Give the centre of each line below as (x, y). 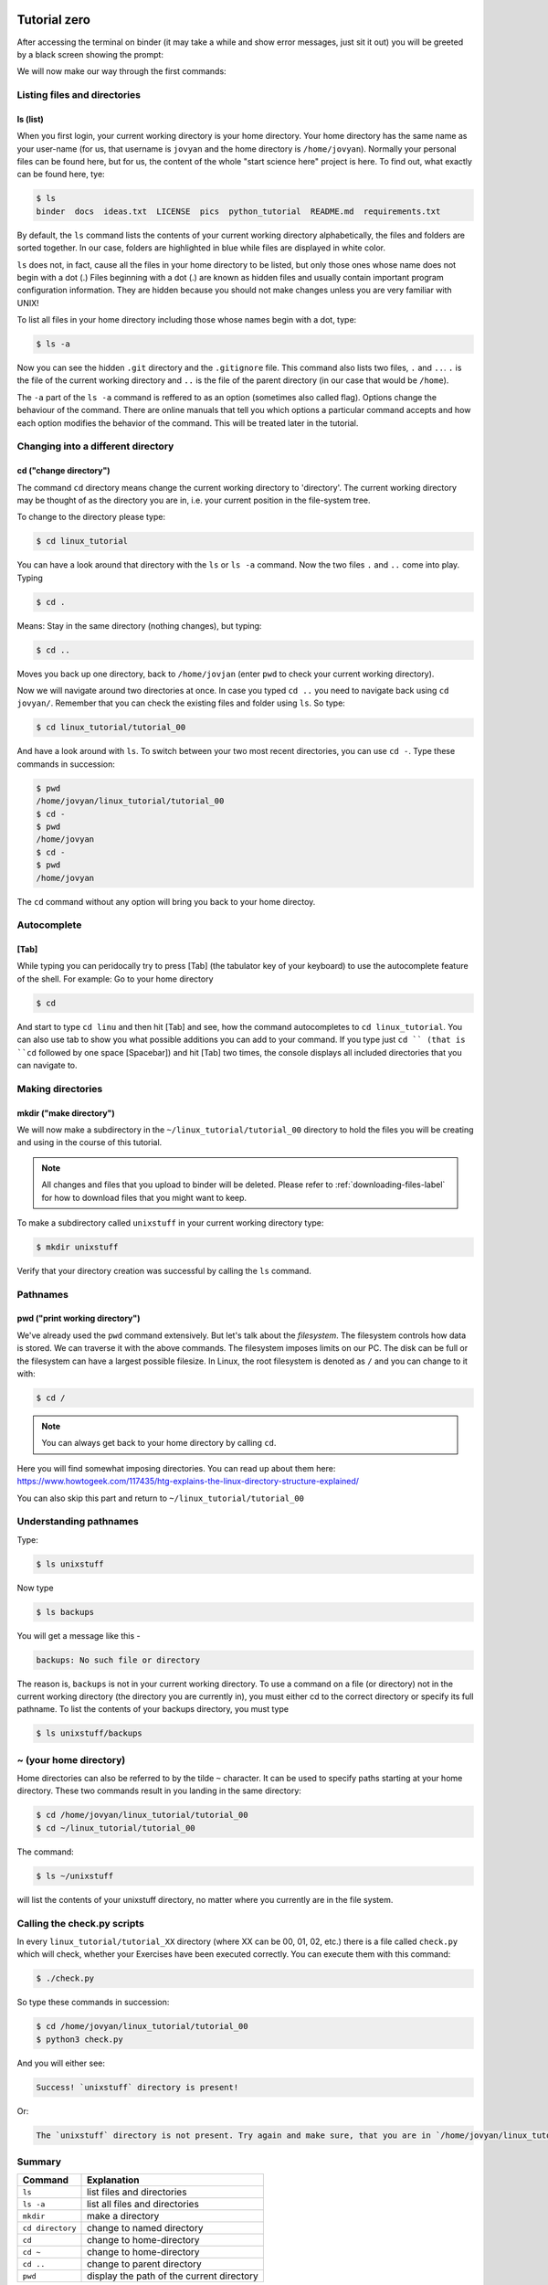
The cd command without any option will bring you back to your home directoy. (166, 901)
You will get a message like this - (79, 1635)
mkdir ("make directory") (66, 1113)
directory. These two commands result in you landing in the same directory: (159, 1791)
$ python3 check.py (79, 2039)
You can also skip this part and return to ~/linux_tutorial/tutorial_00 (161, 1498)
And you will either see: (61, 2063)
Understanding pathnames (78, 1522)
